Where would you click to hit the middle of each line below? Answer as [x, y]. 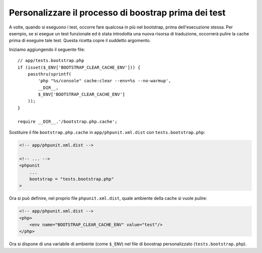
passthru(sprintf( [49, 74]
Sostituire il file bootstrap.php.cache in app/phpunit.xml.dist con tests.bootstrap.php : [107, 133]
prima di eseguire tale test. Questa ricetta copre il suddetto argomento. [80, 41]
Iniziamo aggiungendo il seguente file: [47, 49]
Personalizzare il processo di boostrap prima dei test [117, 13]
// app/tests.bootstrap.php [51, 61]
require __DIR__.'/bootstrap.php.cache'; [67, 121]
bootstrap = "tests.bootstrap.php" [72, 179]
